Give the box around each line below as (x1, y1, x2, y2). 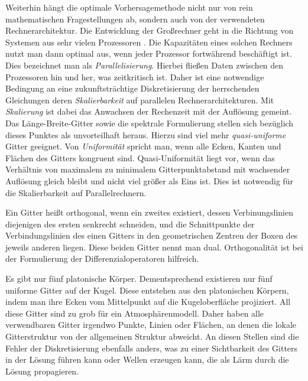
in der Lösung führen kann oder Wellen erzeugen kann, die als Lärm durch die (5, 353, 289, 366)
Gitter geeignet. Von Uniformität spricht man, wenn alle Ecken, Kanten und (5, 140, 281, 152)
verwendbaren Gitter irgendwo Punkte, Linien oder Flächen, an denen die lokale (5, 318, 297, 331)
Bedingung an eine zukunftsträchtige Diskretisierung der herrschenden (5, 82, 260, 95)
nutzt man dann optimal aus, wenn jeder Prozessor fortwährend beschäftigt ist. (5, 47, 292, 60)
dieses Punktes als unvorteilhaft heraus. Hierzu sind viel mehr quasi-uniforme (5, 128, 286, 141)
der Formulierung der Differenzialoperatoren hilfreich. (5, 252, 199, 265)
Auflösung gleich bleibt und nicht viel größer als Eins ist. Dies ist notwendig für (5, 174, 294, 187)
